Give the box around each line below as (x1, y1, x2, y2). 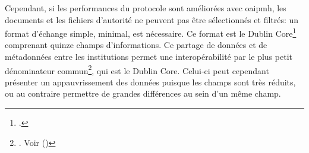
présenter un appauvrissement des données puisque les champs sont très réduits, (5, 75, 296, 88)
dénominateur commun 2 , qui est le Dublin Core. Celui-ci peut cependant (5, 62, 269, 76)
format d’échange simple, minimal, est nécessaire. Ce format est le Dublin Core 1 (5, 26, 297, 39)
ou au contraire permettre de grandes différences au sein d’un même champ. (5, 87, 281, 100)
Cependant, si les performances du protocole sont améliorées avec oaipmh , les (5, 2, 286, 14)
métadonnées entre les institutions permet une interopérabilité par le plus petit (5, 50, 292, 63)
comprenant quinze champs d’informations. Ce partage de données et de (5, 39, 267, 51)
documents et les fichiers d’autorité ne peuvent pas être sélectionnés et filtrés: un (5, 13, 299, 26)
